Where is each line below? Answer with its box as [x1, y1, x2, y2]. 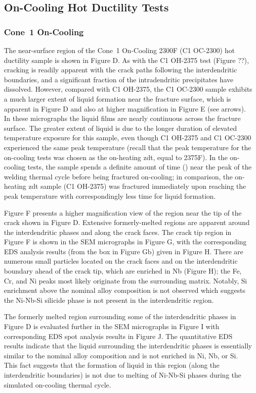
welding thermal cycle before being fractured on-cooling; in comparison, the [4, 171, 233, 181]
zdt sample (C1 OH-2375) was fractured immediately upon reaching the [28, 181, 246, 191]
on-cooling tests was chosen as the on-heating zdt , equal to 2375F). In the [4, 152, 228, 162]
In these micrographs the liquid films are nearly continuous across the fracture [4, 113, 241, 123]
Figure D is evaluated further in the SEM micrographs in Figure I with [4, 321, 219, 332]
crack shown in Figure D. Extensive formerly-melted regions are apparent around [4, 217, 250, 227]
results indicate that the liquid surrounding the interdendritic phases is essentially [4, 340, 252, 351]
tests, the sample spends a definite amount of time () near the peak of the [27, 162, 252, 172]
